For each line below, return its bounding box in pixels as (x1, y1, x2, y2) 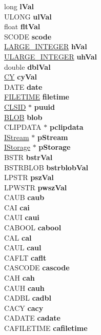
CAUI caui (4, 212, 39, 223)
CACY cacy (4, 302, 44, 313)
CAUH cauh (4, 282, 45, 293)
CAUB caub (4, 192, 45, 203)
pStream (37, 131, 68, 142)
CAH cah (4, 272, 35, 283)
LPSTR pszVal (4, 172, 54, 183)
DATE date (4, 81, 43, 92)
